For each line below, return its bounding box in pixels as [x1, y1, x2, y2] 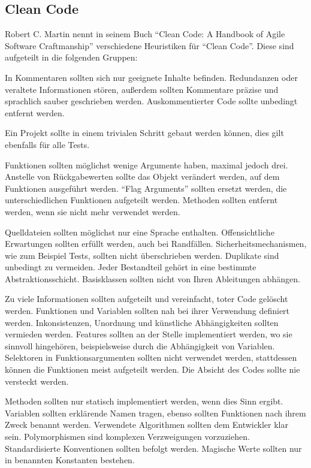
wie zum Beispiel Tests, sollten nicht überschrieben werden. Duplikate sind [5, 249, 279, 261]
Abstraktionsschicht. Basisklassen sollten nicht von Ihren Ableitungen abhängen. [5, 272, 300, 285]
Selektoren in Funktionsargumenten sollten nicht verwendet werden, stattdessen [5, 351, 297, 364]
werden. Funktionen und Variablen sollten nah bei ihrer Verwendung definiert [5, 304, 290, 317]
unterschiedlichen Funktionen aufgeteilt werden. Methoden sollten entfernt [5, 194, 278, 206]
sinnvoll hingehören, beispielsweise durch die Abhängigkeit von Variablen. [5, 339, 275, 352]
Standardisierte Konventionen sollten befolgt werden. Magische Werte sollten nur [5, 442, 302, 454]
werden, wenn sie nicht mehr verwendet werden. [5, 205, 180, 218]
